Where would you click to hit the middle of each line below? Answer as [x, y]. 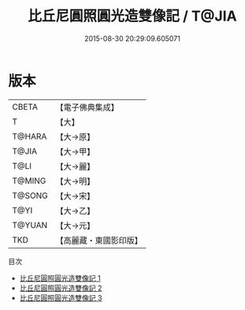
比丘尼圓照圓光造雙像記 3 [61, 297]
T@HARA [30, 136]
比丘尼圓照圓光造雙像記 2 [61, 288]
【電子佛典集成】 [87, 107]
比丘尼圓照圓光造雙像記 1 [60, 278]
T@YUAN [30, 225]
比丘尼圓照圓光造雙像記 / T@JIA [132, 16]
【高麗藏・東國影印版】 [99, 240]
